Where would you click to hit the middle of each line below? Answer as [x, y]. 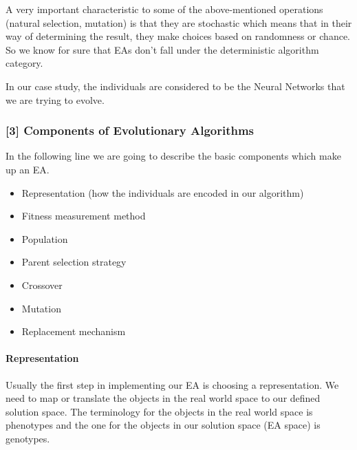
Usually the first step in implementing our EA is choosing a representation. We [172, 384]
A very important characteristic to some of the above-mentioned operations [164, 9]
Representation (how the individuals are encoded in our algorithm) [163, 192]
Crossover [42, 285]
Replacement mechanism [74, 331]
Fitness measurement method [84, 216]
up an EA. [28, 169]
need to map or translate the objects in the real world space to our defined [163, 398]
